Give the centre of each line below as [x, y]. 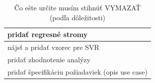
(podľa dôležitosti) [77, 17]
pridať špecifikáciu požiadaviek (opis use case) [77, 71]
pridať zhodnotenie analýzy [49, 59]
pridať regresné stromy [48, 34]
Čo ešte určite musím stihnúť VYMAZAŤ [77, 7]
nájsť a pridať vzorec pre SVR [53, 47]
